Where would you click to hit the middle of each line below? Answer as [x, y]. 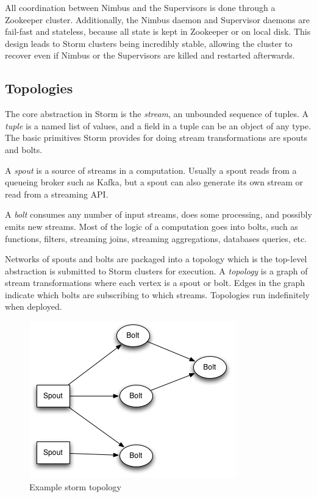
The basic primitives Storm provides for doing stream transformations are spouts [156, 138]
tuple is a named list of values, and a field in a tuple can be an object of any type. [158, 125]
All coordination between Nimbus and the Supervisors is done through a [140, 7]
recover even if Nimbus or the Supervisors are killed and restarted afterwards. [150, 55]
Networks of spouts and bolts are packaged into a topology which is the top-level [156, 259]
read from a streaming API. [57, 194]
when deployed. [34, 306]
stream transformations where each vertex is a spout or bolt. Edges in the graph [155, 283]
